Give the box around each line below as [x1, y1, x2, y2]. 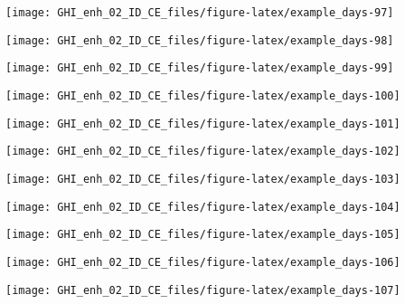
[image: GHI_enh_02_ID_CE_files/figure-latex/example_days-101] [5, 117, 400, 130]
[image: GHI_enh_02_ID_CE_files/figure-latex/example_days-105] [5, 228, 400, 242]
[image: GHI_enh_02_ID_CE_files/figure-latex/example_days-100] [5, 89, 400, 102]
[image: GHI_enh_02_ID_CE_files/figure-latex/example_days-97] [5, 6, 394, 19]
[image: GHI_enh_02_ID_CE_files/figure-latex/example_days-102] [5, 145, 400, 158]
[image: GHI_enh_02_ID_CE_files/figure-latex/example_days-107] [5, 283, 400, 297]
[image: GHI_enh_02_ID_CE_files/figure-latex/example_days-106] [5, 255, 400, 269]
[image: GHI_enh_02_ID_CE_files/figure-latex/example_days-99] [5, 62, 394, 75]
